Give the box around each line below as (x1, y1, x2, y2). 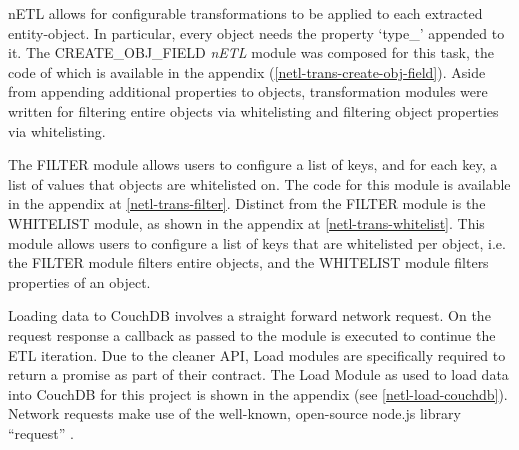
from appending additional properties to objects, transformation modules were (8, 81, 488, 102)
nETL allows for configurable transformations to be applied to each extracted (8, 3, 483, 23)
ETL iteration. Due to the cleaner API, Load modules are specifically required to (8, 344, 506, 365)
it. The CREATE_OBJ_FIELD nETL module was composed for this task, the (8, 42, 494, 63)
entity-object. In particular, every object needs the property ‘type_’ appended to (8, 22, 505, 43)
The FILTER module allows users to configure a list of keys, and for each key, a (8, 154, 498, 175)
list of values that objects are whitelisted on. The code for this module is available (8, 173, 511, 194)
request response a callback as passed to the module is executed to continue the (8, 324, 496, 345)
